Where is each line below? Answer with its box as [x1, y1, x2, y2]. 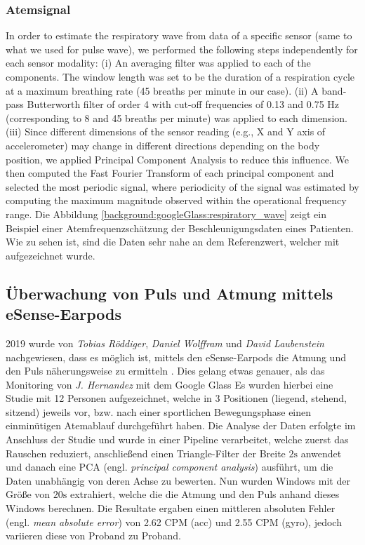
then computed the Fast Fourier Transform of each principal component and [6, 166, 334, 180]
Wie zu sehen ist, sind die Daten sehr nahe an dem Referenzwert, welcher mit [6, 234, 340, 249]
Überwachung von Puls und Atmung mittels [6, 282, 333, 304]
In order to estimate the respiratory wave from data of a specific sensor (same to [6, 28, 352, 43]
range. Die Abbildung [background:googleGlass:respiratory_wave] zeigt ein [6, 206, 326, 221]
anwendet [300, 445, 342, 460]
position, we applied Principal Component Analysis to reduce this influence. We [6, 152, 350, 166]
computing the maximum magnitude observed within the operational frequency [6, 193, 347, 208]
